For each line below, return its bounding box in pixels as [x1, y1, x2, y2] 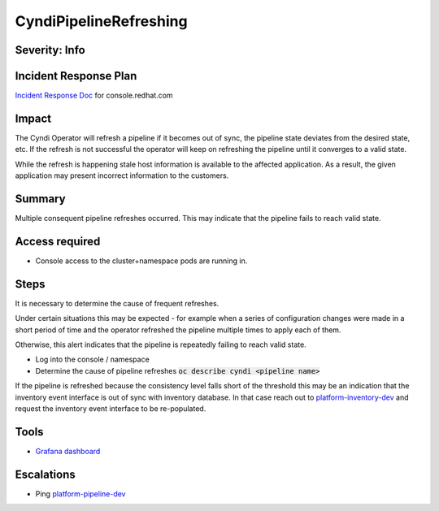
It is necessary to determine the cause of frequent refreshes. [15, 298, 219, 308]
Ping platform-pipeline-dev [35, 488, 126, 499]
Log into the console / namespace [35, 354, 150, 365]
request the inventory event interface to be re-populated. [15, 404, 206, 414]
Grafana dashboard [35, 446, 101, 456]
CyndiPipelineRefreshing [15, 12, 188, 30]
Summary [15, 192, 66, 206]
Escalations [15, 467, 76, 481]
